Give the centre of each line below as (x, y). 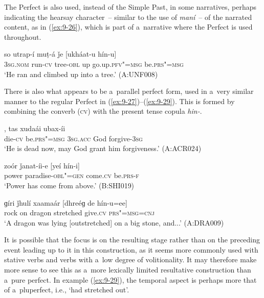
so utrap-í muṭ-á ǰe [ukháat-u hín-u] (60, 54)
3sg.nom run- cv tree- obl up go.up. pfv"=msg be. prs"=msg (94, 64)
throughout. (23, 36)
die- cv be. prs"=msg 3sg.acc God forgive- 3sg (73, 138)
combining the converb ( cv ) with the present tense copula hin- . (103, 111)
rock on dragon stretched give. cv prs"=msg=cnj (79, 213)
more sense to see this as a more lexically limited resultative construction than (128, 270)
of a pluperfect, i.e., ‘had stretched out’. (67, 290)
